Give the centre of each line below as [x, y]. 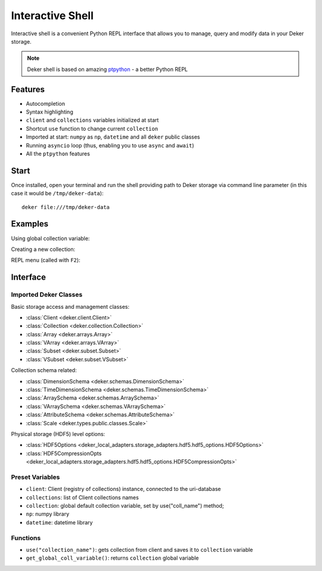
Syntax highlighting [50, 112]
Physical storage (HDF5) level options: [58, 434]
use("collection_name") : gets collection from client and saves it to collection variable [140, 549]
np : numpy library [48, 514]
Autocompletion [46, 103]
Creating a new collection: [43, 249]
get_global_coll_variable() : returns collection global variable [112, 558]
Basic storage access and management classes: [70, 306]
